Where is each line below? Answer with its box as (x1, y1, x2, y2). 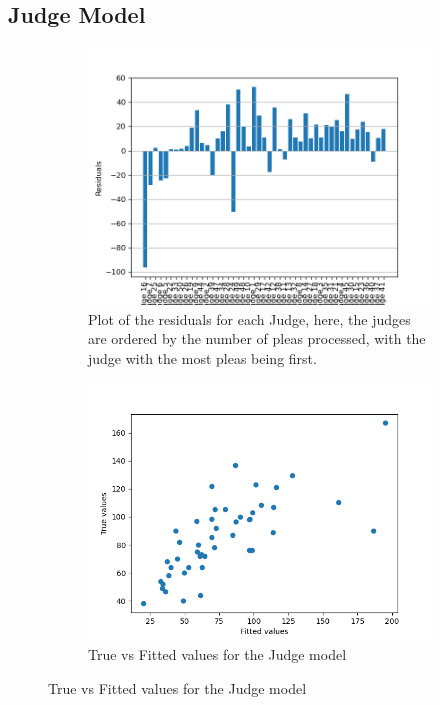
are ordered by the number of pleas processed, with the (88, 328, 426, 349)
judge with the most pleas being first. (88, 347, 317, 368)
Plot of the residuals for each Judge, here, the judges (88, 308, 411, 329)
